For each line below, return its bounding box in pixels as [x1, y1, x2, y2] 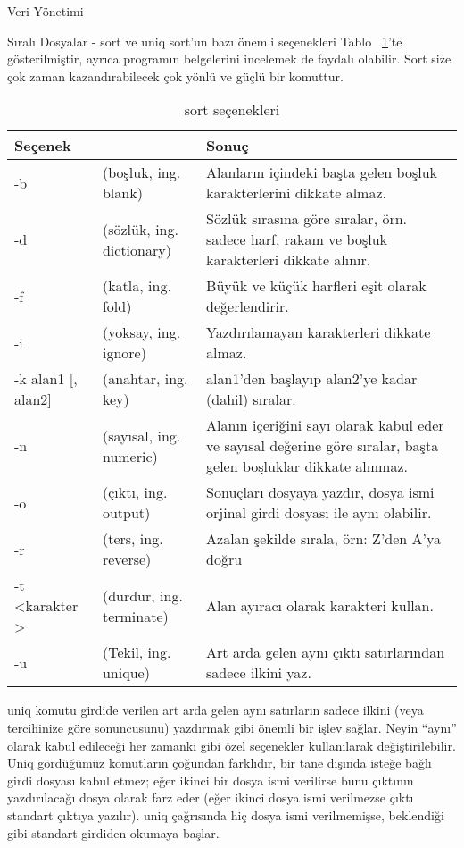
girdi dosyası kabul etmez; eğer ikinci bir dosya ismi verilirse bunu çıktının [7, 770, 414, 789]
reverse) [102, 549, 152, 570]
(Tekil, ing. [102, 642, 171, 663]
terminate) [102, 605, 169, 626]
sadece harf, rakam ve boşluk [206, 229, 387, 250]
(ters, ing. [102, 528, 163, 550]
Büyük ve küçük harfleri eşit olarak [206, 275, 427, 297]
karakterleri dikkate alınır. [206, 249, 371, 271]
